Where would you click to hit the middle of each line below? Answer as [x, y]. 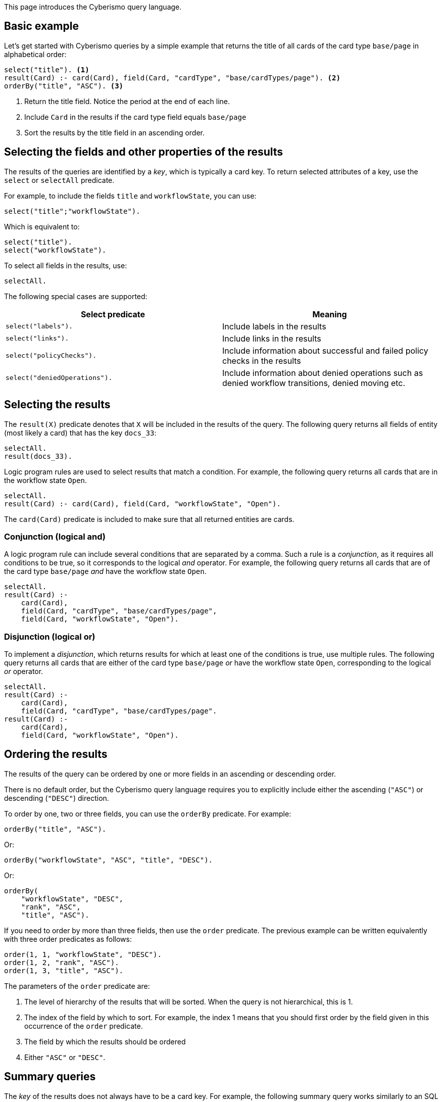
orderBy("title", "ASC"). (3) [64, 86]
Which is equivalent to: [42, 226]
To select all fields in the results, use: [66, 265]
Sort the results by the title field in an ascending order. [115, 132]
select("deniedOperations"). [59, 378]
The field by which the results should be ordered [105, 1041]
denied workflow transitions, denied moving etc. [314, 383]
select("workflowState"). [55, 250]
